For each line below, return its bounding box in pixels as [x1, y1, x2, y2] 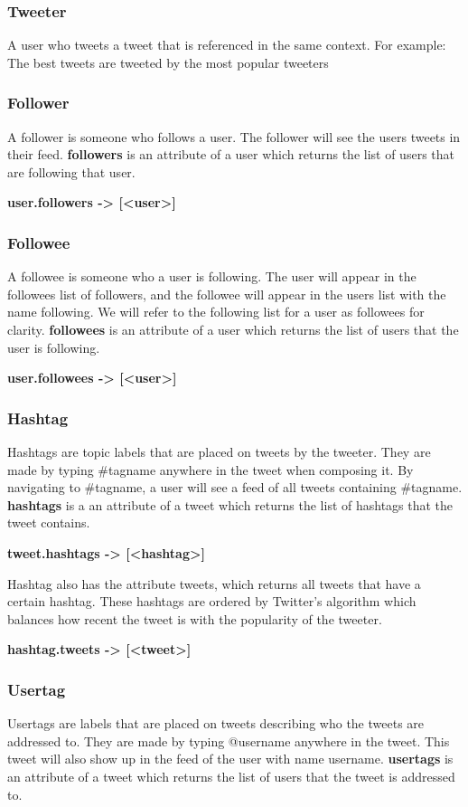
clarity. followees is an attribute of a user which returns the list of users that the [7, 320, 459, 338]
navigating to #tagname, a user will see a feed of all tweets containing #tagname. [7, 478, 463, 497]
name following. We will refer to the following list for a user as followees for [7, 302, 425, 321]
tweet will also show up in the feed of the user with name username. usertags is [7, 749, 454, 768]
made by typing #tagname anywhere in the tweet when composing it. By [7, 460, 414, 479]
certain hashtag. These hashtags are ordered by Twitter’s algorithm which [7, 592, 417, 611]
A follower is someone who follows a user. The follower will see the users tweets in [7, 127, 461, 146]
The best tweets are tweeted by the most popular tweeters [7, 52, 329, 71]
